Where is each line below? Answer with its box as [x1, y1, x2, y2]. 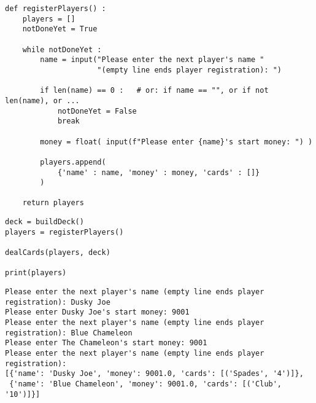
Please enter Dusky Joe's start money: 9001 [5, 308, 190, 317]
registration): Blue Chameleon [5, 328, 133, 337]
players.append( [40, 157, 106, 166]
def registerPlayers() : [5, 4, 106, 13]
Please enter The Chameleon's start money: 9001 [5, 338, 207, 348]
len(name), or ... [5, 96, 80, 105]
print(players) [5, 268, 67, 278]
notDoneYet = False [57, 106, 137, 115]
